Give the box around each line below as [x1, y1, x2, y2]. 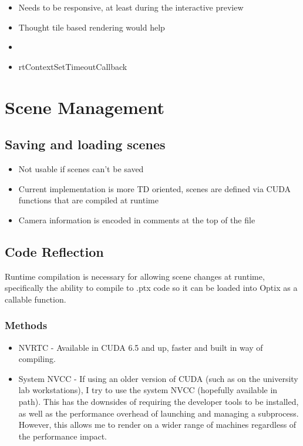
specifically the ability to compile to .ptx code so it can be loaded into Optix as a [5, 281, 298, 294]
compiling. [18, 353, 56, 365]
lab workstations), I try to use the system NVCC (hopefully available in [18, 384, 278, 396]
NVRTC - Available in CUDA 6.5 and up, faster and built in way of [18, 341, 263, 353]
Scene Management [5, 95, 165, 119]
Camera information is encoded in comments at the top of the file [18, 213, 255, 226]
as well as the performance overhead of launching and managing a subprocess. [18, 407, 299, 419]
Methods [5, 318, 48, 333]
